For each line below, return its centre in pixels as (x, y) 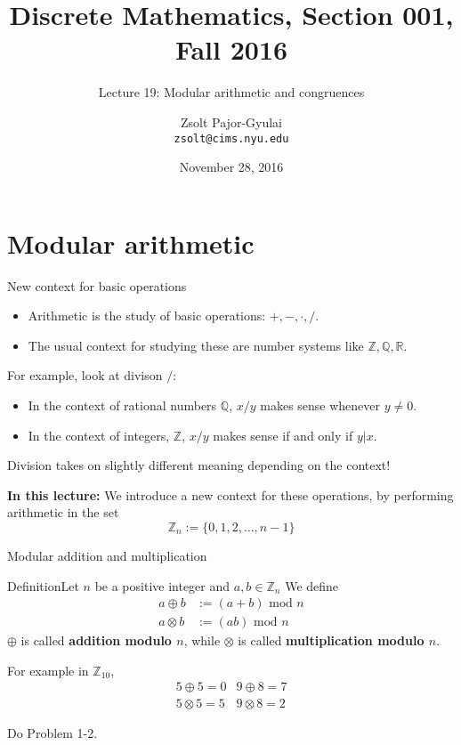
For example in (48, 670)
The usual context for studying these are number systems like (196, 345)
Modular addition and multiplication (107, 556)
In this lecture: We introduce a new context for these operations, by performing (230, 494)
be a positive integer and (162, 585)
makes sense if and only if (283, 435)
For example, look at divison (85, 375)
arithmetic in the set (63, 512)
